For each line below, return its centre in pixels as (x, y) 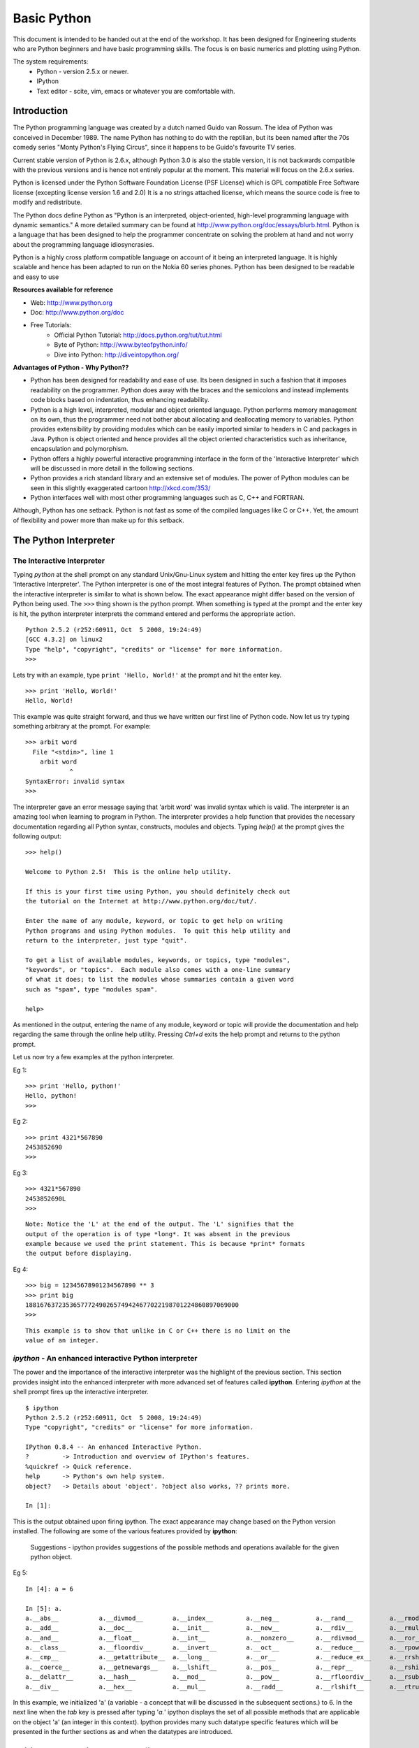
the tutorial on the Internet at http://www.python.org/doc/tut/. (141, 901)
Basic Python (52, 18)
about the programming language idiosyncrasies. (83, 244)
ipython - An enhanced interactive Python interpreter (105, 1358)
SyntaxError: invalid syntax (75, 782)
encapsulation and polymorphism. (79, 449)
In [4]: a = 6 (49, 1589)
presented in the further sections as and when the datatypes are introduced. (123, 1732)
